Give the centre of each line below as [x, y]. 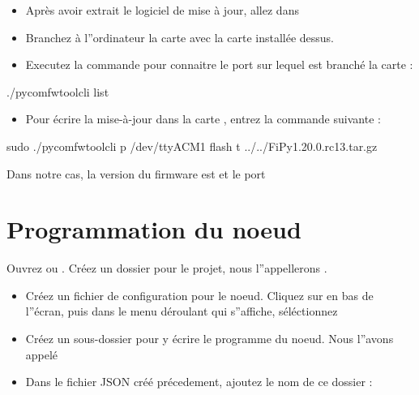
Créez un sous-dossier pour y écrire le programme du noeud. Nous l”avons [209, 339]
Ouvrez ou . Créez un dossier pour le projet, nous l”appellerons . [167, 268]
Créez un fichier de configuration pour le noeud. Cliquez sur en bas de [199, 295]
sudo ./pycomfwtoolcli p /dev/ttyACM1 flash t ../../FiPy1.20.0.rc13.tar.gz [192, 146]
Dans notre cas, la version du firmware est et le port [136, 173]
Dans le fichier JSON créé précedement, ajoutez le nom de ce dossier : [199, 382]
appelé [42, 354]
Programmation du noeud [154, 229]
